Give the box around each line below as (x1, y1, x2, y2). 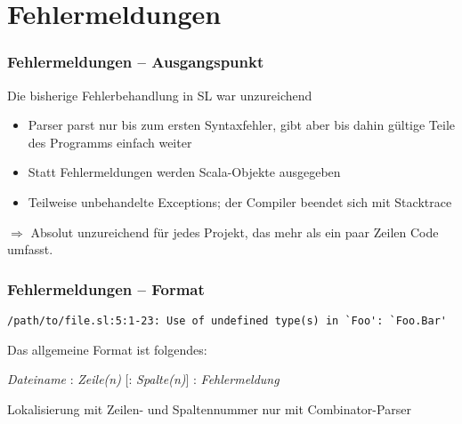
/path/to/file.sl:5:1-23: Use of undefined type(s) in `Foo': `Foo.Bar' (7, 314, 447, 327)
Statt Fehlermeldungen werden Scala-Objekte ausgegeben (28, 163, 341, 181)
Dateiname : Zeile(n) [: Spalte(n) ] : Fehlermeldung (7, 370, 280, 388)
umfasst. (7, 240, 53, 259)
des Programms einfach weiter (28, 132, 192, 151)
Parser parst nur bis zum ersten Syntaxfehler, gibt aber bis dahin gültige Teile (28, 116, 456, 134)
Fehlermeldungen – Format (7, 277, 205, 300)
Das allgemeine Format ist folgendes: (7, 340, 207, 358)
